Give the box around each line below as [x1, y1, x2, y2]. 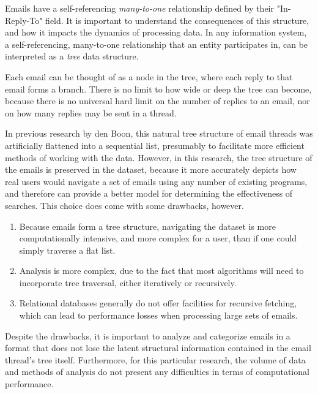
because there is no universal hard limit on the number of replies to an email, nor [5, 94, 310, 107]
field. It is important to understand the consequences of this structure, [45, 13, 309, 26]
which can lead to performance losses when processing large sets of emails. [19, 309, 298, 322]
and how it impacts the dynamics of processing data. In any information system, [5, 26, 307, 39]
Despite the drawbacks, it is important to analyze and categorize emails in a [5, 329, 290, 342]
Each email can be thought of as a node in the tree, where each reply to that [5, 70, 293, 83]
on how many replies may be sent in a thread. [5, 106, 177, 119]
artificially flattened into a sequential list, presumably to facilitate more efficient [5, 138, 305, 151]
